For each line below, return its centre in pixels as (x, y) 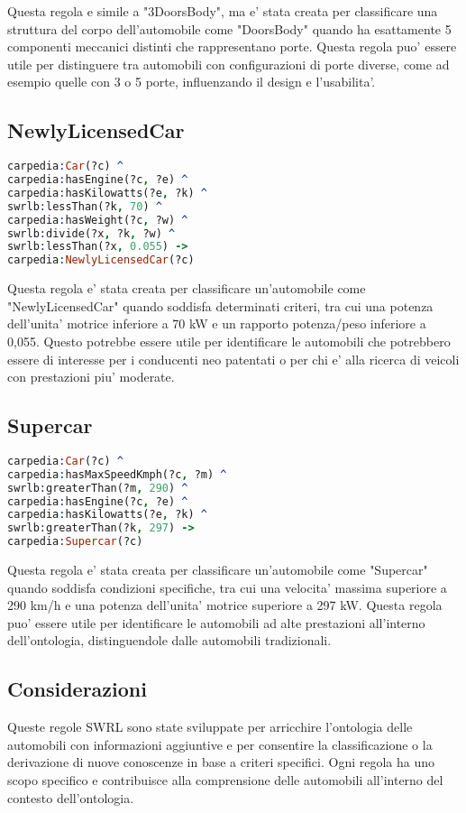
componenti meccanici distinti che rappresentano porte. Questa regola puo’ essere (232, 46)
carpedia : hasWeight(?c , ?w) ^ (98, 220)
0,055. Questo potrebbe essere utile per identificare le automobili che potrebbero (229, 341)
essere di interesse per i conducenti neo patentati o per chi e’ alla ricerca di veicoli (233, 359)
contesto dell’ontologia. (71, 797)
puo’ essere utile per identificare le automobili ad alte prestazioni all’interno (216, 622)
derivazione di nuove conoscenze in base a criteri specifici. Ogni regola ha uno (221, 762)
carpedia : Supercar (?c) (75, 542)
